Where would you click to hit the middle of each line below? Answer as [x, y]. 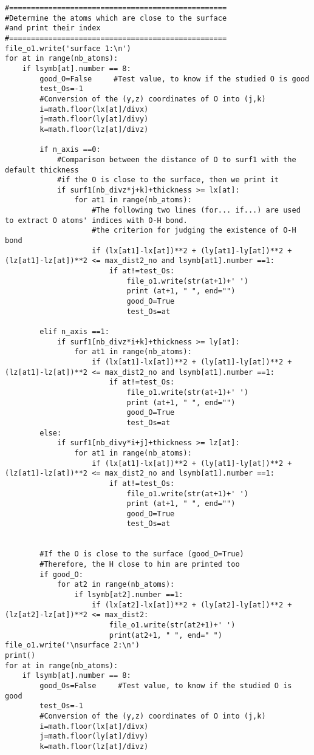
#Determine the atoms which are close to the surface [116, 18]
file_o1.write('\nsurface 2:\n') [72, 645]
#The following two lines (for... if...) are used [196, 210]
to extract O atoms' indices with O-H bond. [96, 220]
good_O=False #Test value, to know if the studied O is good [175, 79]
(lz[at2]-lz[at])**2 [46, 615]
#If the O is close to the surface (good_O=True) [142, 554]
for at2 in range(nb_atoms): [116, 585]
